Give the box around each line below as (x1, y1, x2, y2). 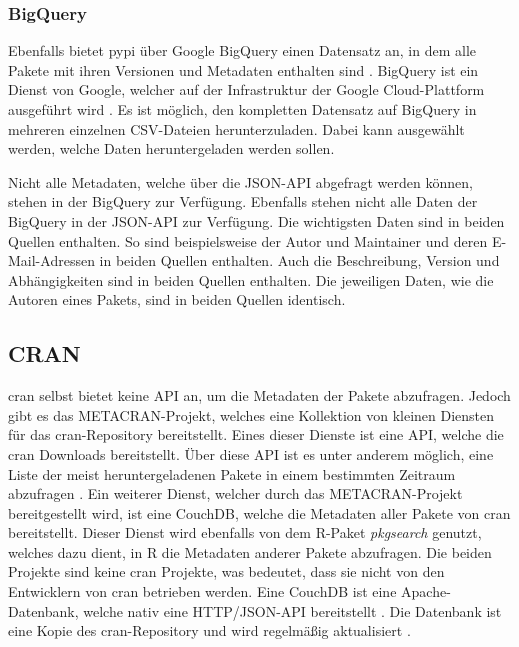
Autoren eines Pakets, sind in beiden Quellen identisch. (8, 289, 346, 310)
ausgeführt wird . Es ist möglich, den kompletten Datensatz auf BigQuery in (8, 99, 477, 119)
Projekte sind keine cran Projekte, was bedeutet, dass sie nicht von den (8, 561, 445, 582)
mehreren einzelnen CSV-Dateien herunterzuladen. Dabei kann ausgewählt (8, 118, 465, 139)
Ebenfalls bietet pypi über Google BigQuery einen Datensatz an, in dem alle (8, 40, 477, 61)
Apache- (401, 581, 451, 602)
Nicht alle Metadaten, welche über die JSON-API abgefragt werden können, (8, 171, 473, 192)
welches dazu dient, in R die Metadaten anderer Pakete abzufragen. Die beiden (8, 541, 492, 562)
